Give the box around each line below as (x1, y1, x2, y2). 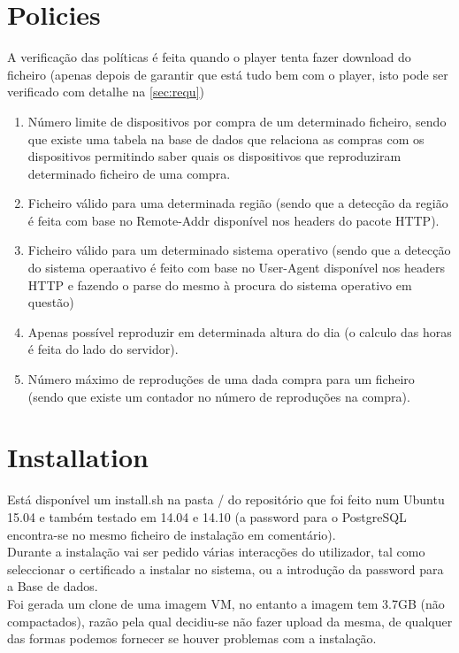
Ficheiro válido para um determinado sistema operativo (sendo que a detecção (27, 241, 451, 259)
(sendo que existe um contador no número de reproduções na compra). (27, 387, 410, 405)
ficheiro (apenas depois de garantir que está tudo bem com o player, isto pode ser (7, 65, 448, 83)
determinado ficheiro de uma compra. (27, 164, 231, 182)
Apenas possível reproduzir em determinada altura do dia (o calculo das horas (27, 322, 452, 341)
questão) (27, 293, 74, 311)
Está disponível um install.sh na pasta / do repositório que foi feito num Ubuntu (7, 490, 445, 509)
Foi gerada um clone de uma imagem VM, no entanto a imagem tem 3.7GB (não (7, 594, 445, 612)
